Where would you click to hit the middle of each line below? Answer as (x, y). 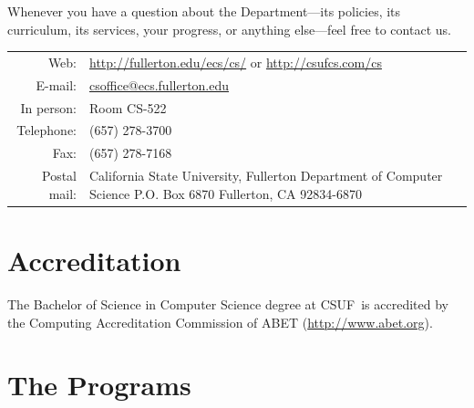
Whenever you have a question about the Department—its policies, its (204, 11)
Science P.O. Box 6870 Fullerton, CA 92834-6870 (226, 193)
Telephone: (47, 130)
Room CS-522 (128, 107)
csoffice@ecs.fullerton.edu (160, 84)
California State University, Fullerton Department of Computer (266, 176)
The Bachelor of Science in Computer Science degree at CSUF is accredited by (228, 303)
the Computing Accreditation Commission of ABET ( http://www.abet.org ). (220, 322)
